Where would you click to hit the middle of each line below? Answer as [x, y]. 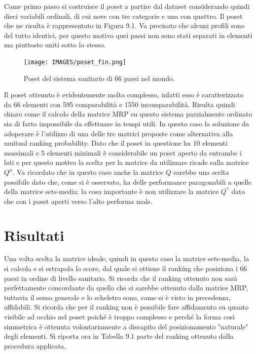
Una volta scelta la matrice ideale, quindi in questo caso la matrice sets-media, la [127, 258]
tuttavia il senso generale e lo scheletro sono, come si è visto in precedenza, [117, 297]
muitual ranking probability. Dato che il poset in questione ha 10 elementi [116, 143]
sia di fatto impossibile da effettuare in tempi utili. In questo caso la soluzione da [127, 123]
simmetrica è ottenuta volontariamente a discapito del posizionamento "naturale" [126, 326]
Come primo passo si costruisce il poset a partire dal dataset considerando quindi [127, 6]
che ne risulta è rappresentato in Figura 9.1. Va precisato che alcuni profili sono [124, 25]
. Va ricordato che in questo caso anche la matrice [88, 172]
